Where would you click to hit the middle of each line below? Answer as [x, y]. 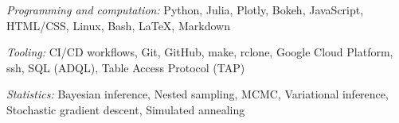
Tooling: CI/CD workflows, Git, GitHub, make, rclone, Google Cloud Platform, [200, 52]
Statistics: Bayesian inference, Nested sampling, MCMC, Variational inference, [198, 94]
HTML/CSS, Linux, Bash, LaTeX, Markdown [118, 25]
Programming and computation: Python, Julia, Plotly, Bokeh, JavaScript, [185, 10]
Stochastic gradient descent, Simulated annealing [126, 109]
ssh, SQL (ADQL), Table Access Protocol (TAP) [126, 67]
